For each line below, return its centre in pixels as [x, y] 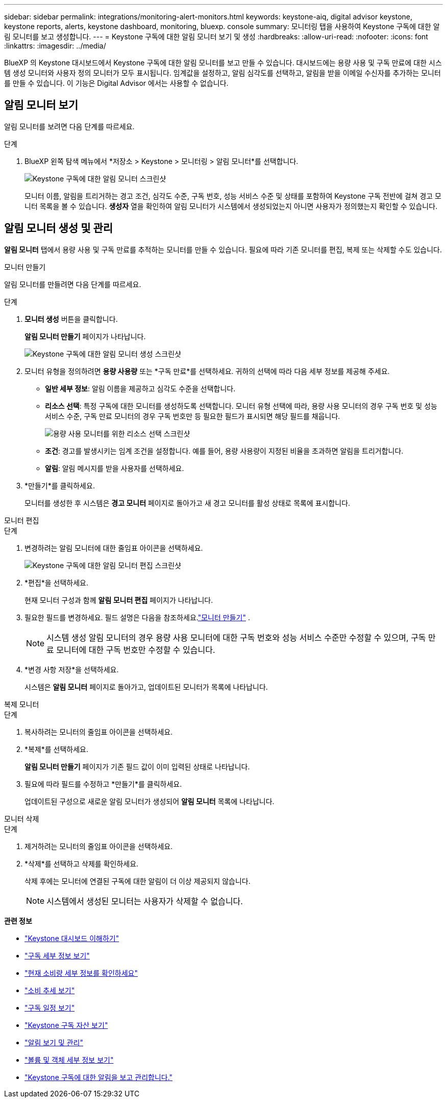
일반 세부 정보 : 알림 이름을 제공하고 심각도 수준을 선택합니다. [140, 388]
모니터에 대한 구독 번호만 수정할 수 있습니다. [136, 650]
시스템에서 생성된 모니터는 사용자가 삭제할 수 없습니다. [145, 901]
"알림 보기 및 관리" [54, 1042]
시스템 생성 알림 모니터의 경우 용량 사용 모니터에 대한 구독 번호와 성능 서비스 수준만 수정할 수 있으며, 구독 [236, 637]
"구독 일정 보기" [50, 1007]
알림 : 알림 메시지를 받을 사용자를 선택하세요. [115, 468]
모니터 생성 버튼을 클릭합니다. [71, 319]
